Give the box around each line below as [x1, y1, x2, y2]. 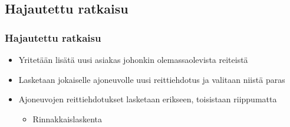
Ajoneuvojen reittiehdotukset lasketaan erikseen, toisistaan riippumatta [18, 93, 277, 105]
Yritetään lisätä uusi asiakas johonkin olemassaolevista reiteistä [18, 54, 248, 65]
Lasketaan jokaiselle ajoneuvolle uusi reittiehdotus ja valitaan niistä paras [18, 73, 285, 85]
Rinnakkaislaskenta [32, 112, 103, 125]
